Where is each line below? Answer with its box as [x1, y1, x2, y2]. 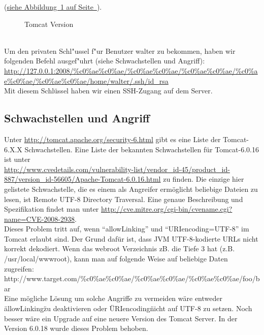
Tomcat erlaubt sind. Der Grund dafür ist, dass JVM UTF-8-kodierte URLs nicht [4, 233, 258, 244]
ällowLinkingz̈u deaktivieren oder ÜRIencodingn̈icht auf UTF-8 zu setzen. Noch [4, 303, 252, 314]
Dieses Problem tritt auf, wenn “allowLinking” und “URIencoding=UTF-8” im [4, 223, 249, 234]
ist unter [4, 154, 30, 164]
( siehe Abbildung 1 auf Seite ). [4, 2, 102, 12]
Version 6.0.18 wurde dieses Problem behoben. [4, 323, 148, 333]
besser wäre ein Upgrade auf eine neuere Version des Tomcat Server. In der [4, 313, 238, 323]
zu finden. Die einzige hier [163, 174, 244, 184]
